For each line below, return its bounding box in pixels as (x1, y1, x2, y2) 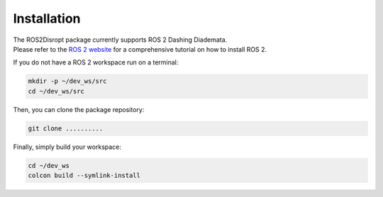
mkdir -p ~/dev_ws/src (28, 77, 107, 85)
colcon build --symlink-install (28, 171, 141, 180)
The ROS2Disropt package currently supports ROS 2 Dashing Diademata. (13, 35, 228, 44)
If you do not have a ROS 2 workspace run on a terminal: (13, 58, 179, 67)
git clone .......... (28, 124, 104, 133)
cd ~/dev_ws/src (28, 87, 85, 95)
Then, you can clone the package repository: (13, 105, 145, 113)
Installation (13, 11, 81, 26)
